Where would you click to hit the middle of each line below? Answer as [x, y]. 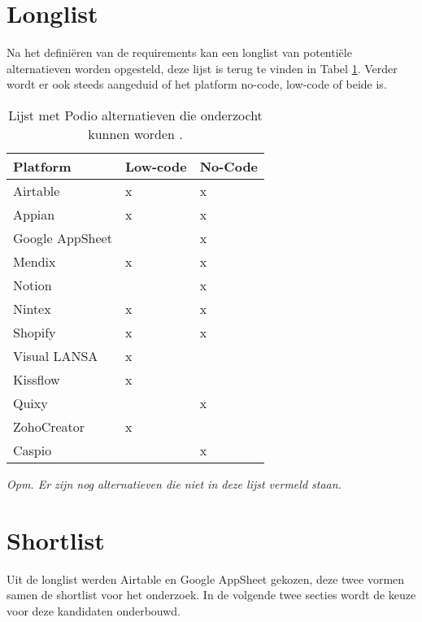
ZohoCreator [49, 426]
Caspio [33, 450]
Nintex [32, 308]
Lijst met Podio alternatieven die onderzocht [135, 115]
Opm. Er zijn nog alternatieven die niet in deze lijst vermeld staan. [174, 483]
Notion [33, 285]
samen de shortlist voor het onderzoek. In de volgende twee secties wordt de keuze [211, 595]
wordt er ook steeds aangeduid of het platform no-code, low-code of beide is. [197, 84]
